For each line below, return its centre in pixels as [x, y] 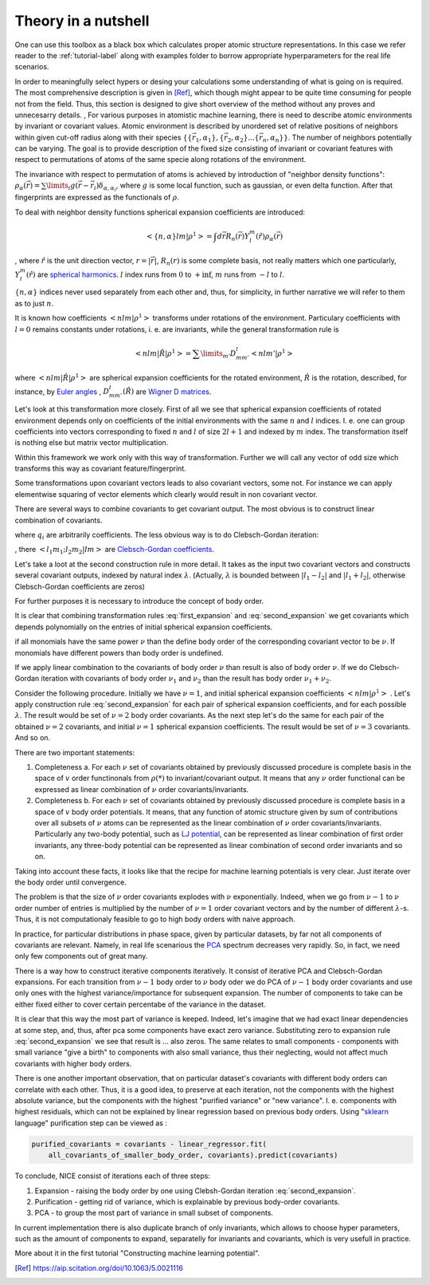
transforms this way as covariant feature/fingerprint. [100, 469]
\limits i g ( [62, 187]
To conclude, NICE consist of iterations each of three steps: [113, 1176]
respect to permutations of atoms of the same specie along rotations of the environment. [160, 160]
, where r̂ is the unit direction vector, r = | [83, 261]
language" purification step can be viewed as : [91, 1123]
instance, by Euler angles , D [62, 392]
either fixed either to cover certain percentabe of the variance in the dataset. [140, 1004]
